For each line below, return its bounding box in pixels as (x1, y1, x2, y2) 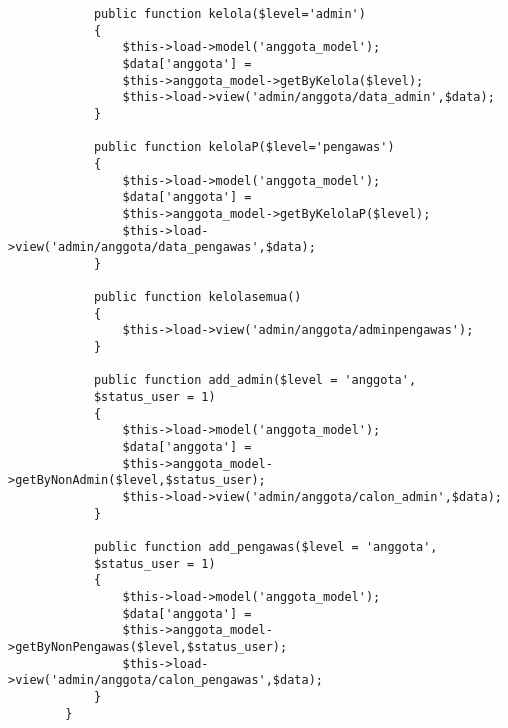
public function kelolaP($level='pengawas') (93, 140, 395, 155)
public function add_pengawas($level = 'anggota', (93, 540, 438, 554)
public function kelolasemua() (93, 290, 302, 305)
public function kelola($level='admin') (93, 7, 366, 21)
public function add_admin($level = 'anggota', (93, 373, 417, 388)
